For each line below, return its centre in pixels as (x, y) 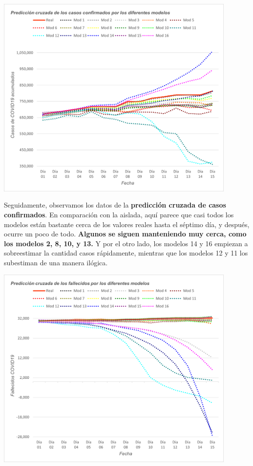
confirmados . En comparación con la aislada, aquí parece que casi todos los (119, 214)
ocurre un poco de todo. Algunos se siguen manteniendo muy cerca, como (125, 234)
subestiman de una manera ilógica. (56, 262)
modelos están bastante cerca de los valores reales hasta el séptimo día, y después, (127, 224)
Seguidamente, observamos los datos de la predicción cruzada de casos (115, 205)
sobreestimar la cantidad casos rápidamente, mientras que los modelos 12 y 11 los (126, 253)
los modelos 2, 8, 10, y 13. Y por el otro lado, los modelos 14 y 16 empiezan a (126, 243)
